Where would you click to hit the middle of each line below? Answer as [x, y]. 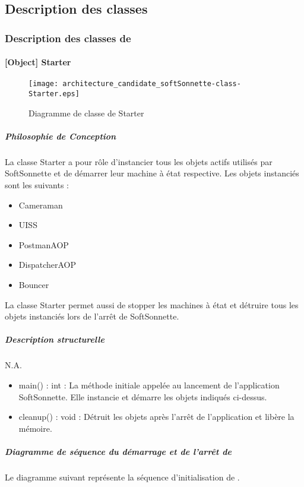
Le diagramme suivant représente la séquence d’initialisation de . [122, 477]
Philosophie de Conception [61, 136]
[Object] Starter [38, 62]
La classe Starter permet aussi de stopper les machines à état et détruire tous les [152, 304]
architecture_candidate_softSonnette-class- [152, 84]
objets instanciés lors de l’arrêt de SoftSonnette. [92, 316]
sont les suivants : [37, 185]
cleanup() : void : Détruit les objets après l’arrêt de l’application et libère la [156, 417]
